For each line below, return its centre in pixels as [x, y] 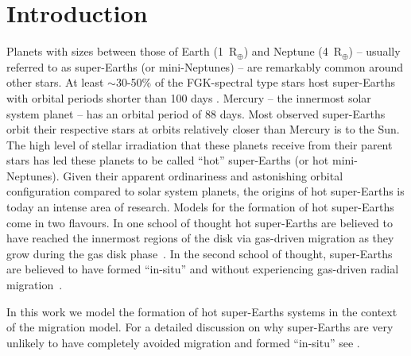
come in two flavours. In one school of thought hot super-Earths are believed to [200, 222]
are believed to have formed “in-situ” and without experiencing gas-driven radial [203, 269]
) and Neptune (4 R [293, 51]
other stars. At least [55, 82]
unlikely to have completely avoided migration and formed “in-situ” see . [183, 342]
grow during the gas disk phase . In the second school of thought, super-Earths [200, 253]
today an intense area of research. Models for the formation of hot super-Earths [200, 207]
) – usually [374, 51]
